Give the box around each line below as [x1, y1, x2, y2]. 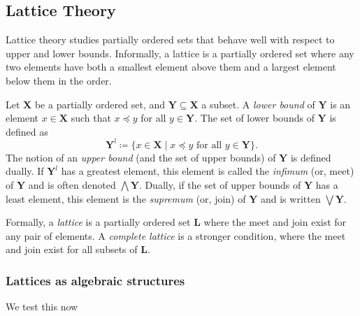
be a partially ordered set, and [34, 96, 166, 111]
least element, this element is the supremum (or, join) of [6, 191, 246, 206]
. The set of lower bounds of [194, 110, 315, 125]
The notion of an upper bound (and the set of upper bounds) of [6, 150, 276, 164]
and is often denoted [28, 178, 116, 192]
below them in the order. [6, 73, 112, 87]
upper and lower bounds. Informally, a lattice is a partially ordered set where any [6, 45, 354, 60]
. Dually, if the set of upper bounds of [138, 178, 301, 192]
